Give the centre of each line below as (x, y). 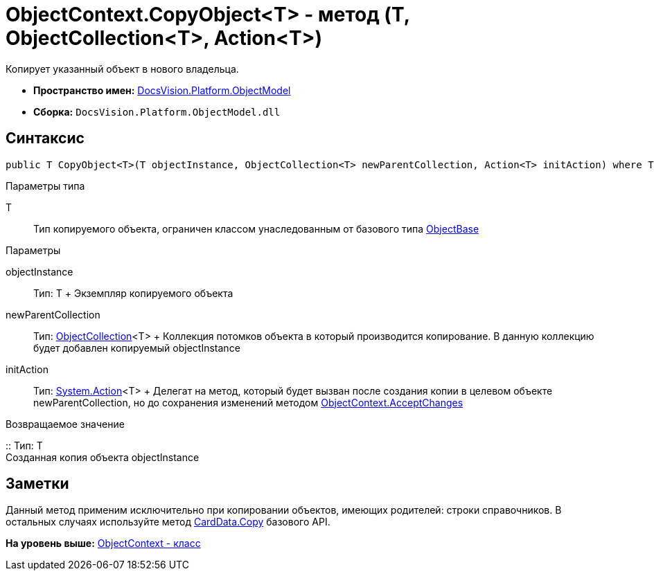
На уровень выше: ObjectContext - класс (103, 543)
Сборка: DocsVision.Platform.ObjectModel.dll (157, 111)
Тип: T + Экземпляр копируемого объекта (133, 293)
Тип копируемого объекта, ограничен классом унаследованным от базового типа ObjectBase (256, 228)
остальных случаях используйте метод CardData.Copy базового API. (168, 522)
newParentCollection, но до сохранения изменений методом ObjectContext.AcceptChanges (248, 402)
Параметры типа (45, 186)
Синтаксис (45, 138)
